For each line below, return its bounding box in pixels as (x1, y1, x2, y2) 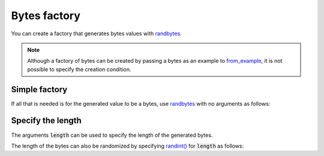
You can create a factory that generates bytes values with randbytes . (11, 30, 182, 37)
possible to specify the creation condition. (27, 66, 131, 73)
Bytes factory (11, 9, 81, 22)
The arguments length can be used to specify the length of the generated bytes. (11, 131, 213, 139)
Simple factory (11, 84, 68, 94)
